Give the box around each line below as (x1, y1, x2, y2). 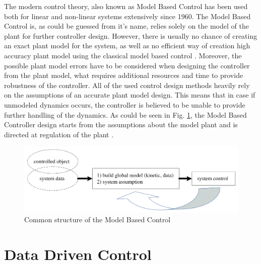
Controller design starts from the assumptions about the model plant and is (4, 119, 238, 130)
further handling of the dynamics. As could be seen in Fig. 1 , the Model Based (4, 109, 247, 120)
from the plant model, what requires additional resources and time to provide (4, 70, 243, 80)
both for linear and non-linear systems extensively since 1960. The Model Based (4, 11, 251, 21)
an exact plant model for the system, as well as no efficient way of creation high (4, 40, 250, 51)
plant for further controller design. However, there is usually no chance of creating (4, 30, 257, 41)
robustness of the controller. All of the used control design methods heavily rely (4, 79, 250, 90)
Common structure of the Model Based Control (24, 214, 171, 225)
